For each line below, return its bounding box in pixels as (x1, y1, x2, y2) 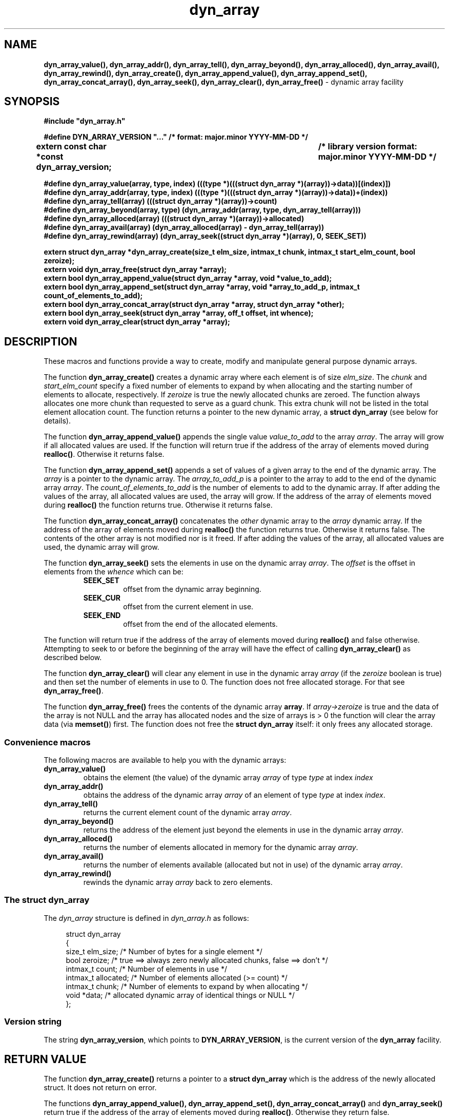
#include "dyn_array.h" (44, 117, 126, 126)
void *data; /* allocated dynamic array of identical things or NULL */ (66, 990, 295, 999)
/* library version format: (318, 141, 417, 152)
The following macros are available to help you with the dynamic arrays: (44, 756, 287, 765)
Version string (4, 1016, 62, 1027)
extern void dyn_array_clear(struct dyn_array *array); (44, 317, 230, 326)
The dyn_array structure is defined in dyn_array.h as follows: (44, 913, 249, 922)
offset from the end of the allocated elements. (123, 620, 278, 629)
